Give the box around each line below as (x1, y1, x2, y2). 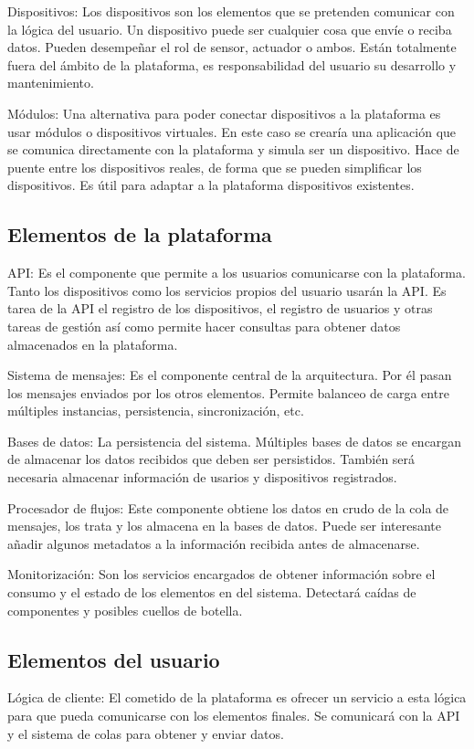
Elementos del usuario (7, 645, 220, 673)
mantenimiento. (7, 73, 94, 92)
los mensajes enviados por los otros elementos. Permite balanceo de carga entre (7, 383, 449, 402)
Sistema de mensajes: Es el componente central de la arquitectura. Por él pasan (7, 365, 452, 385)
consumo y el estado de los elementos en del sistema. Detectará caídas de (7, 583, 416, 602)
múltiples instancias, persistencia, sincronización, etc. (7, 401, 304, 420)
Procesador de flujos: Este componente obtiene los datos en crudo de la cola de (7, 498, 449, 517)
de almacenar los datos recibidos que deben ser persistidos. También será (7, 449, 416, 469)
